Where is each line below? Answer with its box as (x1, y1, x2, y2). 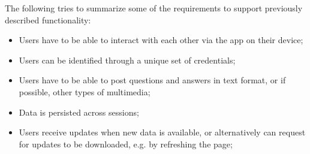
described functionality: (5, 13, 91, 26)
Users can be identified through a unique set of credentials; (19, 53, 236, 66)
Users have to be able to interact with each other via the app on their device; (19, 34, 303, 46)
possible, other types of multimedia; (19, 85, 151, 98)
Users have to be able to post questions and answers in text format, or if (19, 74, 286, 86)
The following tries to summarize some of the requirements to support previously (5, 2, 303, 14)
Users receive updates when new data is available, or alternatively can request (19, 126, 306, 138)
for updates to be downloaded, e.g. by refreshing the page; (19, 137, 233, 150)
